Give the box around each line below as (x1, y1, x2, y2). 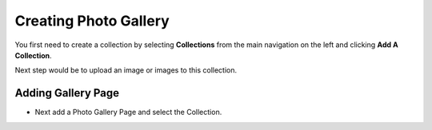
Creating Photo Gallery (14, 12, 170, 30)
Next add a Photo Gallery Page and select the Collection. (34, 108, 222, 117)
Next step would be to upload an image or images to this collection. (14, 65, 238, 75)
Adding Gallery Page (14, 86, 120, 100)
